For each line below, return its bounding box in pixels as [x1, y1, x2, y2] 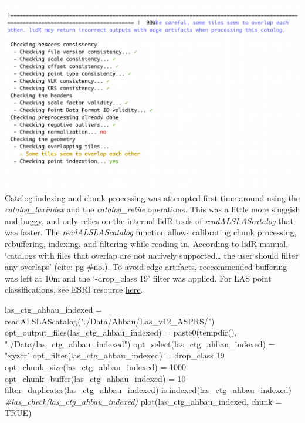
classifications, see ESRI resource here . [5, 283, 143, 296]
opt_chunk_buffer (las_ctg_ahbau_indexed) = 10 [5, 372, 186, 384]
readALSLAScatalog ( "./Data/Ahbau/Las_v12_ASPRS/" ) [5, 314, 215, 327]
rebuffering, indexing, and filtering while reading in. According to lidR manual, [5, 237, 289, 249]
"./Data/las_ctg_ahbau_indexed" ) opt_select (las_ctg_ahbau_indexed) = [5, 337, 275, 350]
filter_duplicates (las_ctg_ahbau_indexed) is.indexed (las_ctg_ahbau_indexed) [5, 384, 292, 396]
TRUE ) [5, 407, 32, 419]
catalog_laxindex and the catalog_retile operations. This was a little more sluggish [5, 203, 300, 215]
